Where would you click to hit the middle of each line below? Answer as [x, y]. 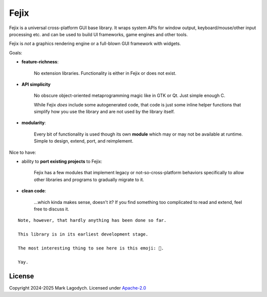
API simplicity [36, 84]
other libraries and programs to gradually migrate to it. [89, 179]
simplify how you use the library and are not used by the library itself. [104, 112]
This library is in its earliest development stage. [83, 234]
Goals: [16, 52]
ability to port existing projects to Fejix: [62, 161]
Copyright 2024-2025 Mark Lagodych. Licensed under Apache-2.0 [78, 288]
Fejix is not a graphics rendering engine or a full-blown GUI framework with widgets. [95, 44]
